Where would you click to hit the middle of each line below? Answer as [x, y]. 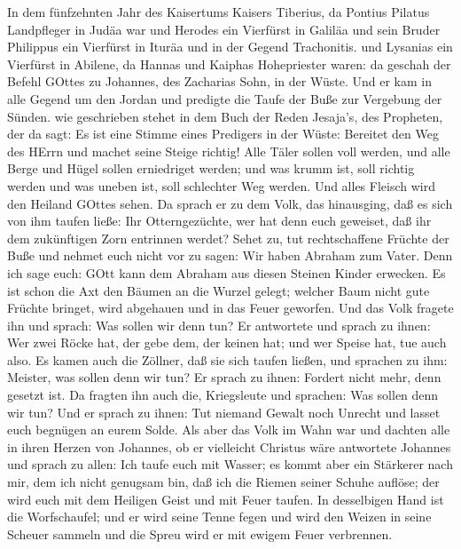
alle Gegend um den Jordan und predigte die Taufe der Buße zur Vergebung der [225, 98]
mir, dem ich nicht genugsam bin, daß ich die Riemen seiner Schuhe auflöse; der [223, 482]
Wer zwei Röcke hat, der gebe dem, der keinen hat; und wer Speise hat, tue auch [227, 342]
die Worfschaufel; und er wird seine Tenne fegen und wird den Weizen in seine [219, 517]
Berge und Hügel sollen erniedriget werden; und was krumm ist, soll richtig [211, 168]
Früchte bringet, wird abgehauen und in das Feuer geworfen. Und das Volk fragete [230, 308]
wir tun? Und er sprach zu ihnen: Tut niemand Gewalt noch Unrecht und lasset [224, 412]
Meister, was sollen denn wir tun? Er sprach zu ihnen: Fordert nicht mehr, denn [224, 377]
